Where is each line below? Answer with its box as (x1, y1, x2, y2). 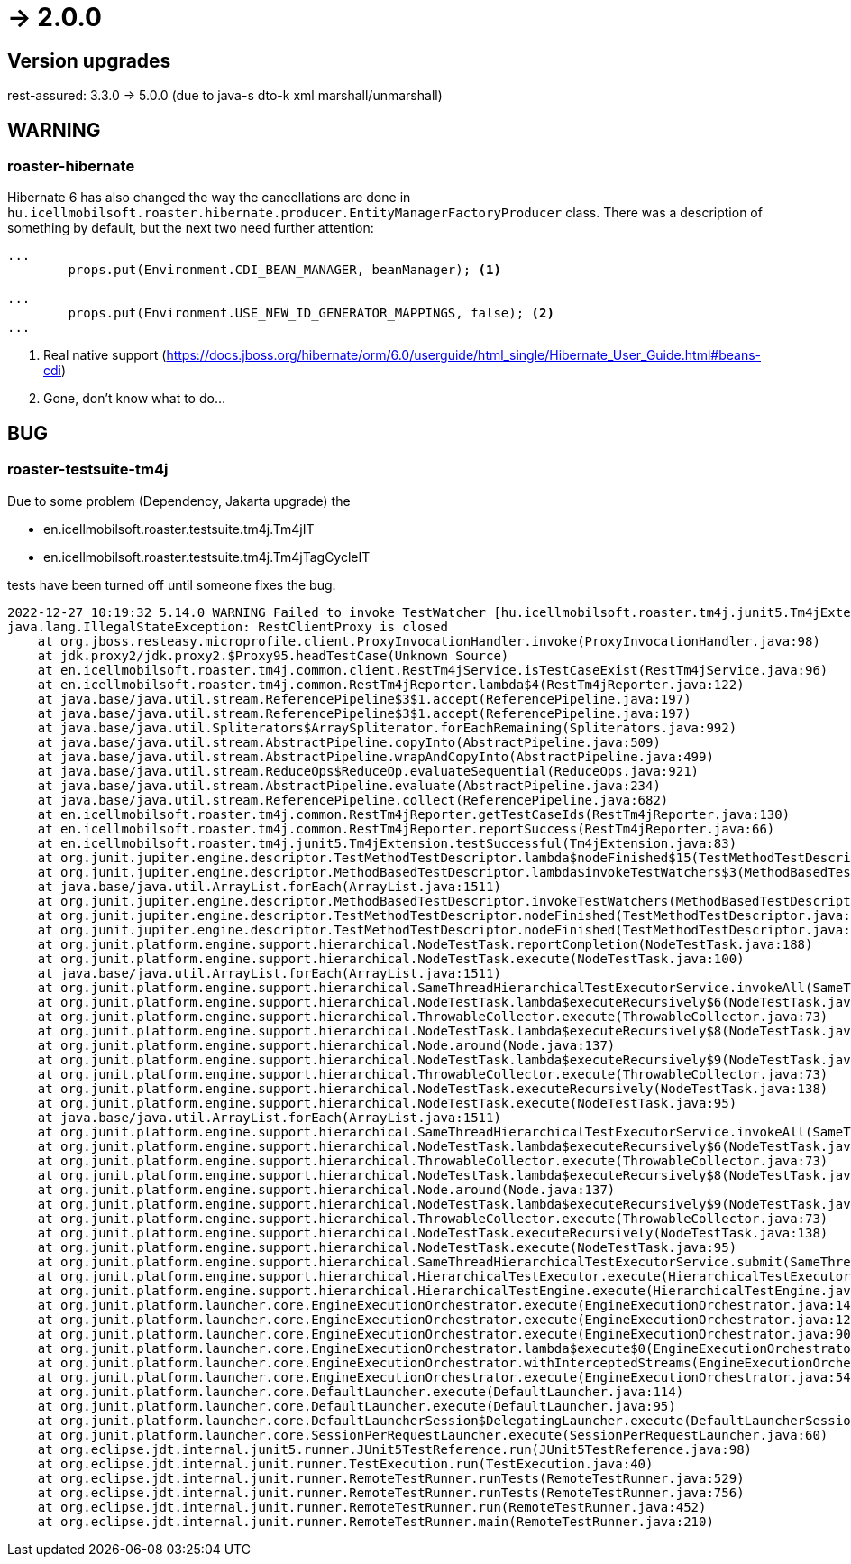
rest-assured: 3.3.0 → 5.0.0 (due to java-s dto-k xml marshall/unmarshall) (7, 87, 443, 104)
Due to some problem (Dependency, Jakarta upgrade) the (7, 492, 351, 509)
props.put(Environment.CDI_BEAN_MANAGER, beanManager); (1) (68, 262, 501, 278)
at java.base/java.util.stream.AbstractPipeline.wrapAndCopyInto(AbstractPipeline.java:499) (37, 749, 714, 764)
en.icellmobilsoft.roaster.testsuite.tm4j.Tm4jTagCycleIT (43, 548, 371, 565)
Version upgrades (7, 49, 171, 72)
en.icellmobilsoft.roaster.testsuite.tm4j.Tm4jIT (43, 520, 315, 537)
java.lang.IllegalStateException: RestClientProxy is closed (7, 619, 448, 634)
